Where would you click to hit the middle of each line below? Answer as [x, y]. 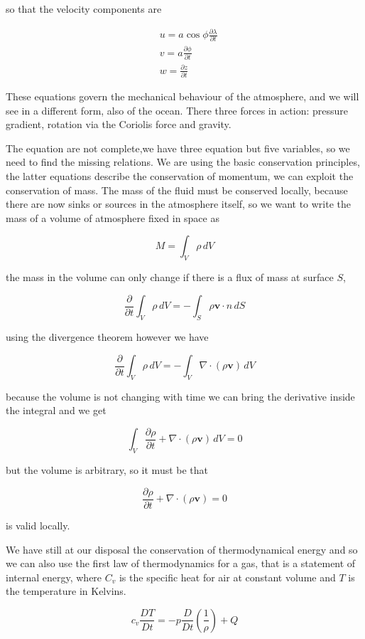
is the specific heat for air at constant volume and [227, 577]
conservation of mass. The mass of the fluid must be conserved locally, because [177, 190]
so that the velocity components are [84, 9]
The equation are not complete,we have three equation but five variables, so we [178, 148]
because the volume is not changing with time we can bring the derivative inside [180, 396]
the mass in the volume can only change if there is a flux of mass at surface [170, 277]
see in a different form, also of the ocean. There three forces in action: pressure [177, 110]
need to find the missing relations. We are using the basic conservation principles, [183, 162]
